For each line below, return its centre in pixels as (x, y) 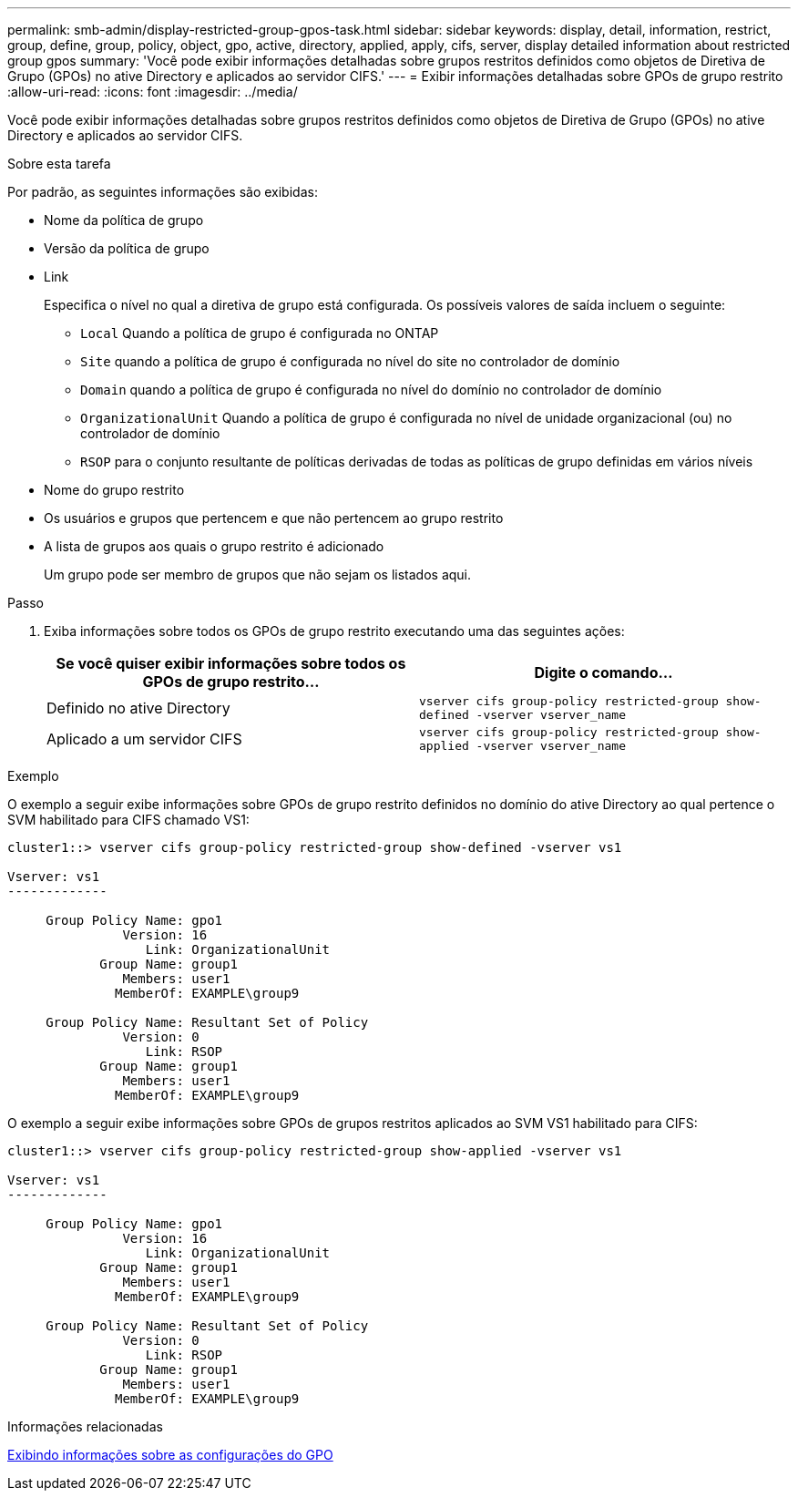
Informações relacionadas (85, 1426)
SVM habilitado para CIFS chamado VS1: (128, 820)
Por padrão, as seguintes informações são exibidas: (163, 192)
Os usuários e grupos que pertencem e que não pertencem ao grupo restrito (274, 518)
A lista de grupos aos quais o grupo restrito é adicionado (214, 546)
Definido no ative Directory (138, 708)
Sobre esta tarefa (59, 164)
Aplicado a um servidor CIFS (144, 739)
